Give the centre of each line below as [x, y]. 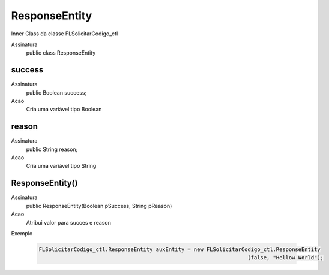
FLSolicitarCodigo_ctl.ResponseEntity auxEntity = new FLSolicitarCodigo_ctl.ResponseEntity [180, 249]
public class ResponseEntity [61, 53]
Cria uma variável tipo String [61, 166]
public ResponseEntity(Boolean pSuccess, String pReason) [99, 206]
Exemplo [22, 233]
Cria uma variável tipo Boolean [64, 109]
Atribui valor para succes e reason [68, 222]
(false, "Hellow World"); [285, 258]
